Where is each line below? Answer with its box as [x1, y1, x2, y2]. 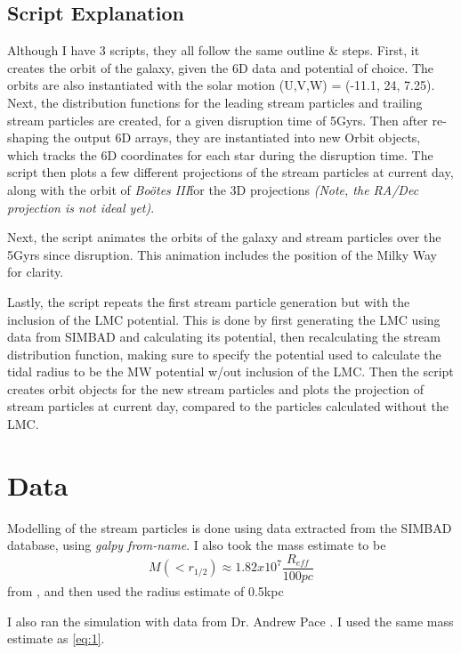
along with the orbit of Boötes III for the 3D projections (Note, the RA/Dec [7, 180, 419, 198]
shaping [7, 128, 49, 147]
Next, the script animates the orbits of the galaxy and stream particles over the [7, 228, 441, 246]
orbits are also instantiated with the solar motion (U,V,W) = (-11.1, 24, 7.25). [7, 76, 435, 94]
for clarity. [7, 262, 64, 281]
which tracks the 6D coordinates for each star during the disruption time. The [7, 145, 433, 164]
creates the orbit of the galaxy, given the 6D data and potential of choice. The [7, 58, 434, 77]
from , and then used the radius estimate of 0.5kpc [7, 582, 284, 601]
